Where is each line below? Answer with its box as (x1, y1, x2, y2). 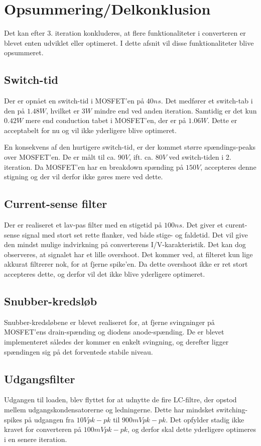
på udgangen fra (24, 414, 74, 424)
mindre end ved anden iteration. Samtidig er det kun (94, 105, 257, 116)
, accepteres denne (200, 161, 256, 172)
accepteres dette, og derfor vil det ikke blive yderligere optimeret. (4, 269, 205, 279)
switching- (216, 404, 248, 414)
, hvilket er (46, 105, 80, 116)
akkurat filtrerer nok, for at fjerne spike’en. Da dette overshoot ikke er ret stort (4, 259, 248, 269)
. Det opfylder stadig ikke (166, 414, 244, 424)
